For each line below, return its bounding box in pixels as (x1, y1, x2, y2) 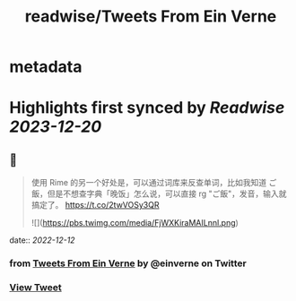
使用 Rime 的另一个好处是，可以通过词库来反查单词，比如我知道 (30, 177, 267, 188)
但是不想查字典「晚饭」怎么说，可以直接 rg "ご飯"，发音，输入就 (47, 188, 287, 199)
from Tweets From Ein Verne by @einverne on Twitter (9, 257, 247, 270)
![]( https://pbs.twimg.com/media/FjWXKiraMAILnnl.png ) (30, 218, 239, 228)
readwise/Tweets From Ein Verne (24, 6, 277, 27)
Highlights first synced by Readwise (9, 98, 285, 118)
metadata (9, 56, 83, 77)
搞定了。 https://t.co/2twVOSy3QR (30, 200, 160, 211)
